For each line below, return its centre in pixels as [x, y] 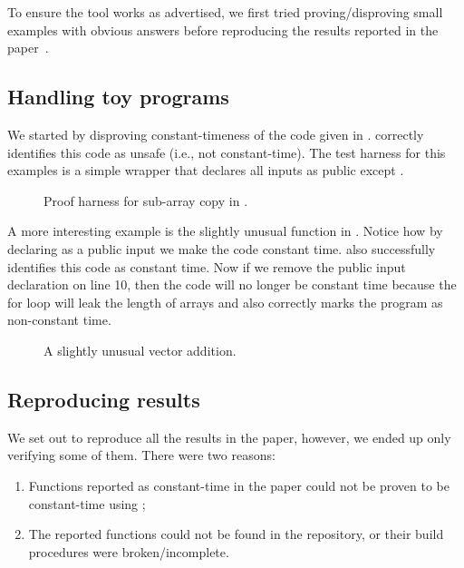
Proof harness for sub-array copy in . [146, 200]
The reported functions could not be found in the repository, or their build [236, 534]
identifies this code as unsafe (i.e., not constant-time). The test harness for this [227, 152]
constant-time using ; [87, 503]
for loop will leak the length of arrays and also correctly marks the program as [225, 302]
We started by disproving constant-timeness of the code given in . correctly [216, 134]
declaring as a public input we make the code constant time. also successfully [222, 248]
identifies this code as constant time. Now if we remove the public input [207, 266]
